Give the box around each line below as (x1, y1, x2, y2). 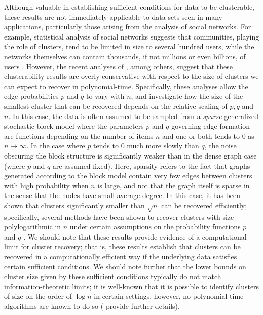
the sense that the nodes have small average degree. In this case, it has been (4, 190, 241, 201)
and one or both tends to (162, 130, 240, 141)
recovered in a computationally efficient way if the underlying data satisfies (4, 251, 237, 262)
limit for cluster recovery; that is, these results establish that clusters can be (4, 241, 241, 252)
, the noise (204, 140, 237, 151)
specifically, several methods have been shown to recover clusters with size (4, 211, 234, 222)
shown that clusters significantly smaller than (4, 200, 145, 210)
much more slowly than (127, 140, 199, 151)
